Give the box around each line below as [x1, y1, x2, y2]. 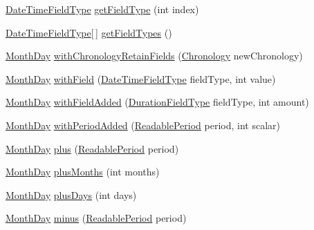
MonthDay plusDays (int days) [6, 187, 137, 202]
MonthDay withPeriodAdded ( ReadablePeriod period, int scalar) [6, 117, 281, 132]
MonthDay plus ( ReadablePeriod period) [6, 141, 179, 155]
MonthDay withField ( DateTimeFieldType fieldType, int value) [6, 71, 276, 86]
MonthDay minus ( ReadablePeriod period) [6, 211, 187, 225]
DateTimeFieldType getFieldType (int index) [6, 2, 199, 16]
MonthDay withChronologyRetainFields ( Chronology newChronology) [6, 48, 303, 63]
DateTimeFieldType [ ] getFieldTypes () [6, 25, 172, 39]
